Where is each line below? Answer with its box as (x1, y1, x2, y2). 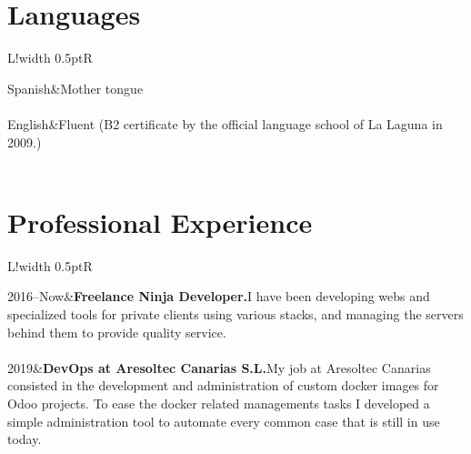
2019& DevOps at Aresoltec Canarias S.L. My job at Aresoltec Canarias (7, 358, 431, 377)
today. (7, 429, 42, 449)
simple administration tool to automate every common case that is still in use (7, 411, 440, 430)
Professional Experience (7, 203, 313, 240)
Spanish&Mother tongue (7, 78, 144, 97)
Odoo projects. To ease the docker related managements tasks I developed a (7, 393, 430, 412)
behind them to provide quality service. (7, 322, 226, 341)
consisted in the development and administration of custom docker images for (7, 376, 439, 395)
